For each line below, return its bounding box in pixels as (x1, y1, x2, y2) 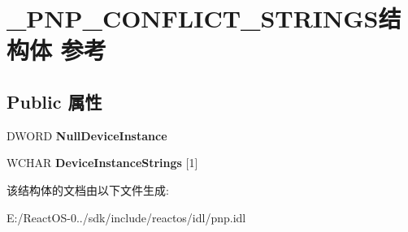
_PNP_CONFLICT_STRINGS (7, 2, 379, 35)
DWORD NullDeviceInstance (7, 127, 167, 144)
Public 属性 (7, 88, 102, 114)
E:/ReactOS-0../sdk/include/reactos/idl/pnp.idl (7, 208, 246, 226)
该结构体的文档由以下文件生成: (7, 181, 169, 198)
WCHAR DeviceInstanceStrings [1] (7, 154, 198, 171)
